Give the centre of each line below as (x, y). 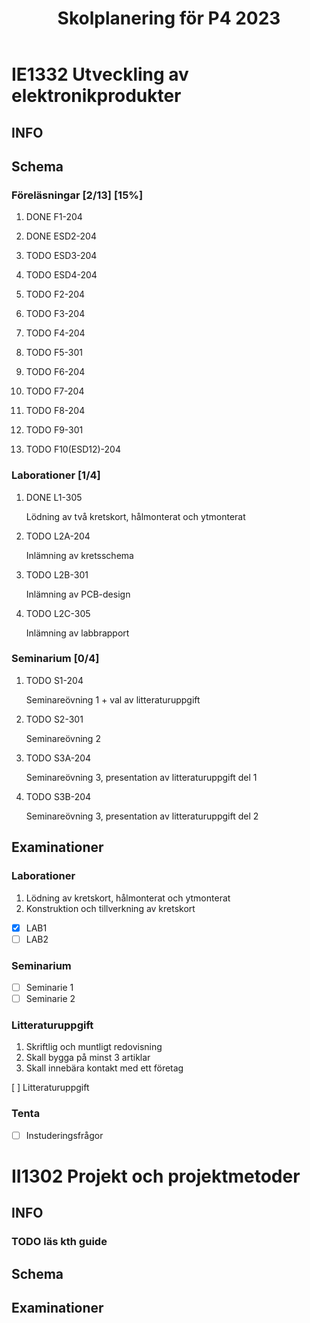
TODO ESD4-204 (61, 275)
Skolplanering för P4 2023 (169, 18)
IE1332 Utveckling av (100, 74)
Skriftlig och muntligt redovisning (94, 1047)
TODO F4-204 (55, 333)
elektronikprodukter (96, 96)
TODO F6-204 (55, 372)
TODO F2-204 (55, 294)
